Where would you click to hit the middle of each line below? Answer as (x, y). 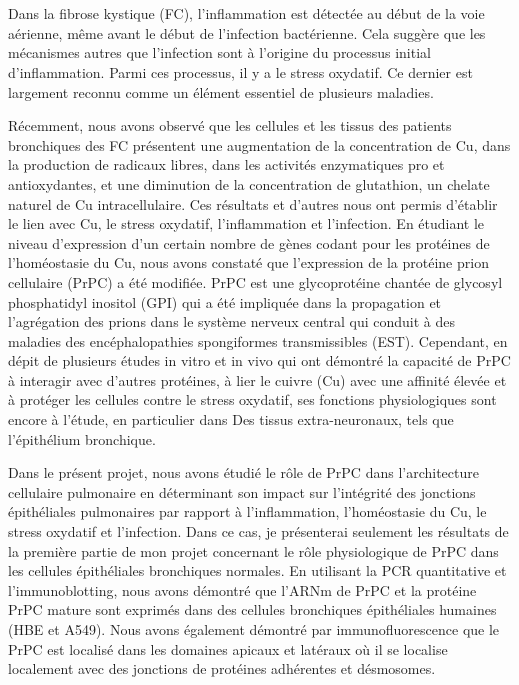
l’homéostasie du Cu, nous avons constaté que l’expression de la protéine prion (248, 262)
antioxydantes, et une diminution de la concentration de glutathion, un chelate (249, 183)
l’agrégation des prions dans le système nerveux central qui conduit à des (232, 321)
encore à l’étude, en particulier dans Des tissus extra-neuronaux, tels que (231, 419)
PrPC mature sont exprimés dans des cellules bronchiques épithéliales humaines (252, 609)
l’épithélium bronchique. (82, 438)
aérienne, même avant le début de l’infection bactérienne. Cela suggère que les (247, 32)
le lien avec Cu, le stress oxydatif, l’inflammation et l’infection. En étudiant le (246, 223)
